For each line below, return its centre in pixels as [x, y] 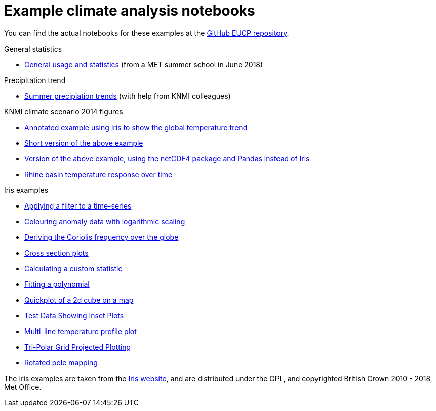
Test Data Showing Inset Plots [74, 315]
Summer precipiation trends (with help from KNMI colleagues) [128, 96]
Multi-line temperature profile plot [81, 331]
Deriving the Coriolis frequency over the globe [102, 237]
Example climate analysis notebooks [130, 11]
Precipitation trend [35, 80]
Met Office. [23, 387]
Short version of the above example [84, 143]
